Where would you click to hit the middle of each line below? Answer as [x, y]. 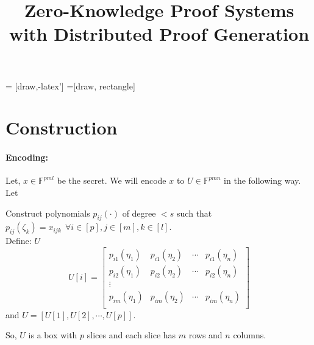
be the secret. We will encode [112, 180]
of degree [139, 213]
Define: [19, 241]
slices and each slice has [131, 335]
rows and [205, 335]
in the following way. [262, 180]
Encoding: [27, 157]
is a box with [53, 335]
